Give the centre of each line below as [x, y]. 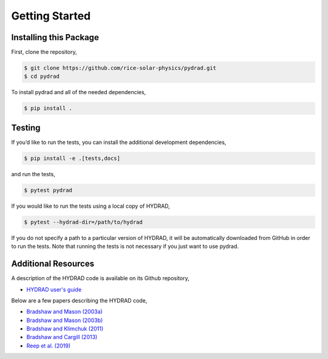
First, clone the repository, [44, 52]
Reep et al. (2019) [49, 346]
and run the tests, [33, 174]
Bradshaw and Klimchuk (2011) [65, 329]
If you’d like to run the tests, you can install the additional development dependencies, [119, 142]
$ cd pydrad [42, 77]
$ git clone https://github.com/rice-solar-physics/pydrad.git [120, 68]
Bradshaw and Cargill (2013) [62, 337]
